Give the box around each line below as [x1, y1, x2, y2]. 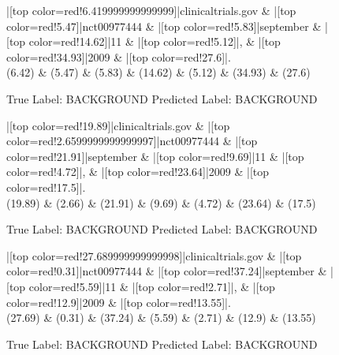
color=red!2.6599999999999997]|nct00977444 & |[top [6, 133, 258, 149]
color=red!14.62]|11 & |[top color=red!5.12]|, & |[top [28, 33, 281, 50]
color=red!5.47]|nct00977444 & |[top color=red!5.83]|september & [6, 17, 322, 34]
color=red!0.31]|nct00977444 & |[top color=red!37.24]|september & [6, 263, 327, 279]
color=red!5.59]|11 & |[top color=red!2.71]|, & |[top [28, 278, 275, 294]
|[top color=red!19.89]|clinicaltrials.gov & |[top [6, 117, 230, 133]
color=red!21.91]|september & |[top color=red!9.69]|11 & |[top [6, 148, 304, 164]
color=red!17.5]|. [6, 178, 86, 195]
